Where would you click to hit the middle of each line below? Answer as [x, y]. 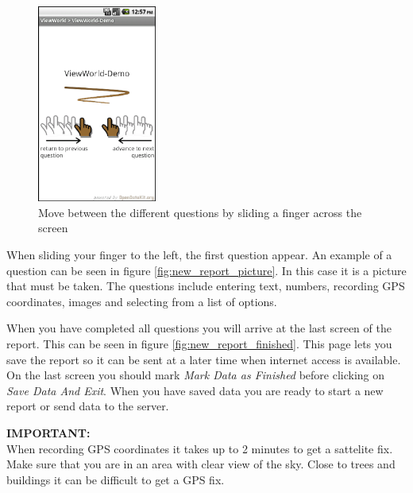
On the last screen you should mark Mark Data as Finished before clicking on [196, 375]
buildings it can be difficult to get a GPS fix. [116, 479]
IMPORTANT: [48, 433]
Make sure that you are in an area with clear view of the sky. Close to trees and [201, 464]
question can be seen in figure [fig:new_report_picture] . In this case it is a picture [206, 270]
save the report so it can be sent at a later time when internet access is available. [204, 359]
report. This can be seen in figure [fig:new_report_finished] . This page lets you [199, 344]
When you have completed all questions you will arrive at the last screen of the [199, 328]
